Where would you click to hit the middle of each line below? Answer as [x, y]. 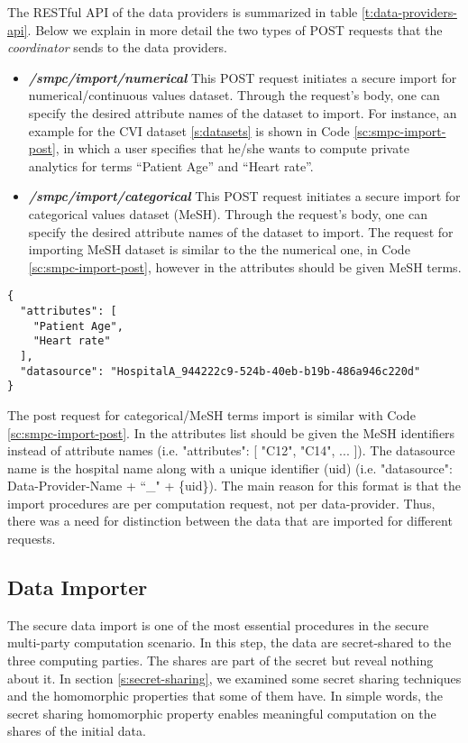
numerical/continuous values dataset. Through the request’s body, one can [234, 95]
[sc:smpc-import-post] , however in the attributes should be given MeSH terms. [245, 266]
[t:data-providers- [409, 12]
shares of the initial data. [77, 731]
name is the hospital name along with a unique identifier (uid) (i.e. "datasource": [230, 468]
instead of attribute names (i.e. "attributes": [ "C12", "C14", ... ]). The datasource [231, 450]
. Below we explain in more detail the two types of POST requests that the [235, 29]
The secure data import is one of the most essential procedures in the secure [218, 624]
